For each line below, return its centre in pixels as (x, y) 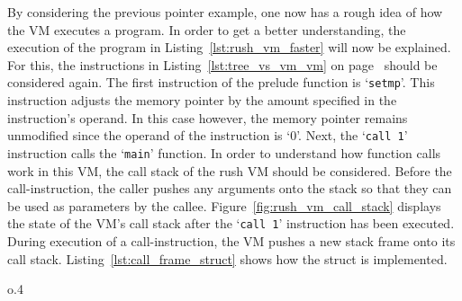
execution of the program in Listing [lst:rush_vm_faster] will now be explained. (229, 47)
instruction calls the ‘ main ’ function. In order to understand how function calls (224, 152)
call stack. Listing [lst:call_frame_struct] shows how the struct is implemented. (227, 258)
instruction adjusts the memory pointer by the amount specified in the (202, 100)
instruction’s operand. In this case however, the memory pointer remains (208, 117)
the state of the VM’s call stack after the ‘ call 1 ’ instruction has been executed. (231, 223)
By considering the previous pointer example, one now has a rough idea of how (225, 12)
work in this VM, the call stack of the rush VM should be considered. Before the (230, 170)
